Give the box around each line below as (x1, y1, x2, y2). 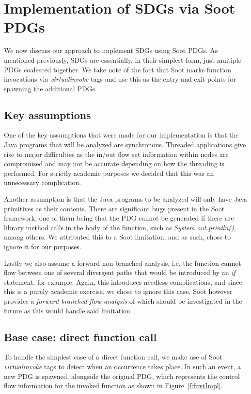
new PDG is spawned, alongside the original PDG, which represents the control (4, 371, 240, 381)
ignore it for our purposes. (4, 241, 81, 252)
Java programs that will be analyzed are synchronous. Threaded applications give (4, 139, 246, 150)
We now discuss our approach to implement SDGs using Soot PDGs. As (4, 45, 218, 55)
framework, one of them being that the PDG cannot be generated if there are (4, 213, 234, 223)
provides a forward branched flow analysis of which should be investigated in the (4, 295, 242, 306)
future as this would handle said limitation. (4, 305, 132, 315)
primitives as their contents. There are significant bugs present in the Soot (4, 203, 225, 213)
